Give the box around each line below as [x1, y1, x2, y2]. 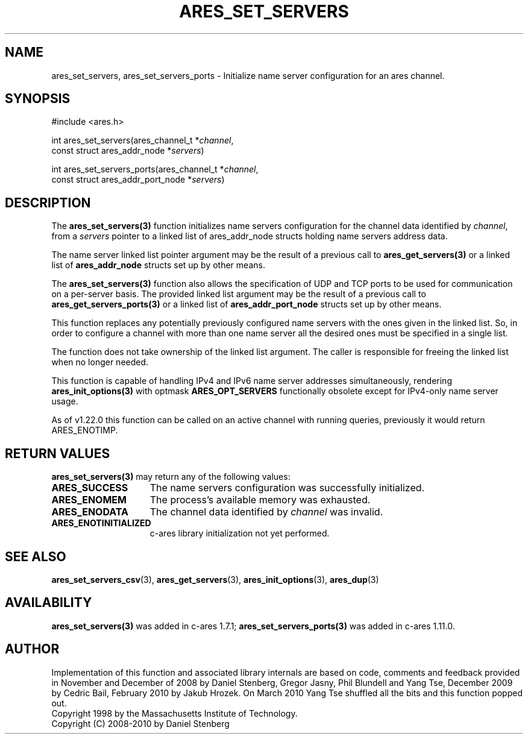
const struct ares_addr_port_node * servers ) [51, 174, 225, 185]
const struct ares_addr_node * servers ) [51, 145, 204, 156]
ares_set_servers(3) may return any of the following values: [51, 471, 291, 482]
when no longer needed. [51, 357, 149, 368]
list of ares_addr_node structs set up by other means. [51, 260, 265, 271]
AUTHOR [5, 641, 60, 657]
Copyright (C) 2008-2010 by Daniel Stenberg [51, 718, 230, 729]
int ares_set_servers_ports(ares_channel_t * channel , [51, 164, 259, 175]
